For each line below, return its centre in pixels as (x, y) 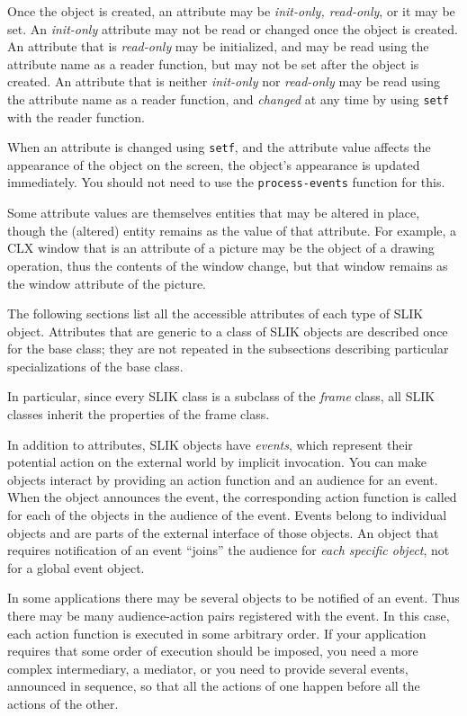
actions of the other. (63, 703)
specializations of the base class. (95, 366)
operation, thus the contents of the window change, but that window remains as (228, 265)
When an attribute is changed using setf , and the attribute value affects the (219, 147)
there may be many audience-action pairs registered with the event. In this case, (229, 615)
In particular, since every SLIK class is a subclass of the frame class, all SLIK (221, 396)
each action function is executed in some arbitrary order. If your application (217, 633)
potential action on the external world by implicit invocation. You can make (217, 462)
